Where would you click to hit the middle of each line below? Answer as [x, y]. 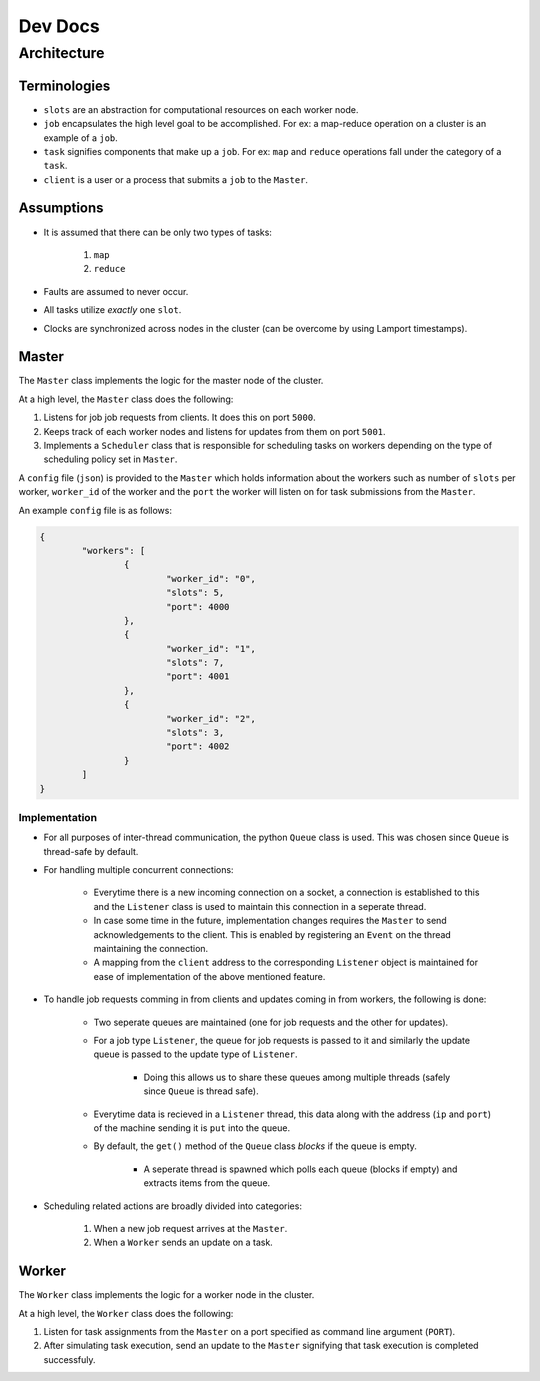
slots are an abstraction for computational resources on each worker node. [201, 109]
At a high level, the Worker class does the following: [126, 1313]
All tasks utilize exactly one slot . [112, 310]
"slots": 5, [195, 593]
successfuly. [69, 1359]
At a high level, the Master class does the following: [126, 399]
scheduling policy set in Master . [110, 459]
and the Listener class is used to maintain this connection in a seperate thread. [260, 906]
